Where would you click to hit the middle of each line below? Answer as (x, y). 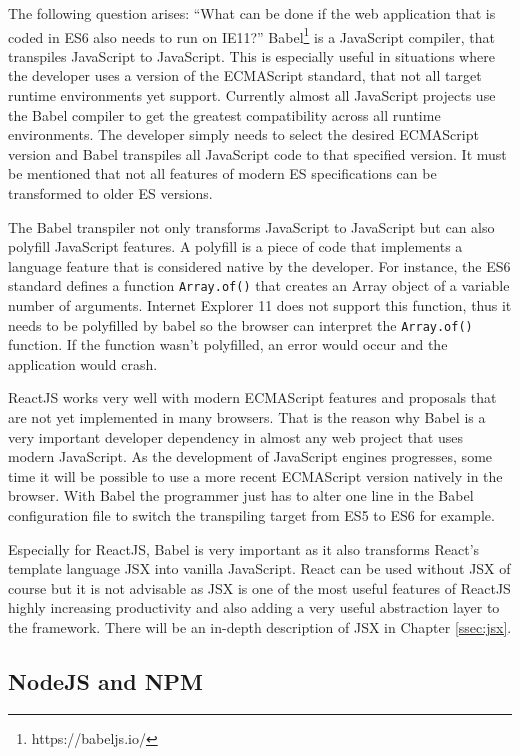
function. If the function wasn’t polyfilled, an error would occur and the (228, 344)
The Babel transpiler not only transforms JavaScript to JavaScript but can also (251, 226)
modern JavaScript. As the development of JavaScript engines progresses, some (250, 456)
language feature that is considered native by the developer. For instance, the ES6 (259, 265)
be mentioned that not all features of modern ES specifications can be (222, 173)
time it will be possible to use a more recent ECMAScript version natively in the (255, 475)
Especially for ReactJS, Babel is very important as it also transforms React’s (244, 548)
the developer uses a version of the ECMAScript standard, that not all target (245, 75)
